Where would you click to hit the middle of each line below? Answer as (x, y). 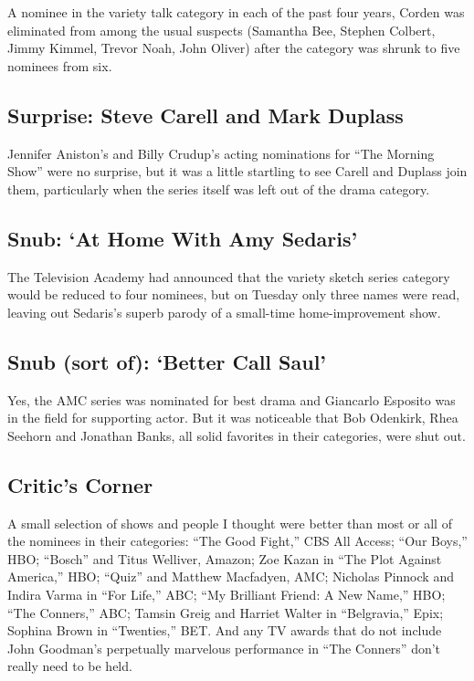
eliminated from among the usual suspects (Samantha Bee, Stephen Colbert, (221, 30)
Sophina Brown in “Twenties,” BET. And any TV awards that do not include (225, 630)
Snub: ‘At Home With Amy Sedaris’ (183, 238)
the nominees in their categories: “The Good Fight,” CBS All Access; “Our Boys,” (237, 541)
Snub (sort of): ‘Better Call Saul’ (167, 361)
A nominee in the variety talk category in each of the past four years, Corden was (236, 12)
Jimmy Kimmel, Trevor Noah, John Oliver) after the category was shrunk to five (234, 48)
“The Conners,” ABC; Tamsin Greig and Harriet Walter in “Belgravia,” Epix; (226, 612)
